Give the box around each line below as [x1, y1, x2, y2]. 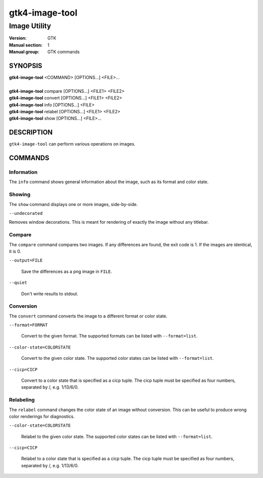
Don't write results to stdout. [21, 291, 78, 296]
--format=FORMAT [9, 322, 48, 328]
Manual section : [9, 42, 43, 48]
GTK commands [47, 49, 80, 55]
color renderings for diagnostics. [9, 413, 75, 419]
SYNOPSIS [9, 62, 42, 70]
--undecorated [9, 210, 43, 216]
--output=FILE [9, 258, 43, 263]
